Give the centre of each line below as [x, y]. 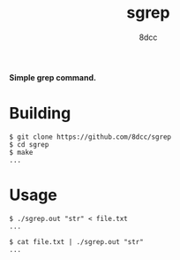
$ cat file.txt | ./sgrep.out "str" [76, 241]
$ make [21, 152]
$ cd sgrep [29, 144]
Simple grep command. [53, 77]
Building [40, 114]
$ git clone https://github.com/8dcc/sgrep [90, 137]
